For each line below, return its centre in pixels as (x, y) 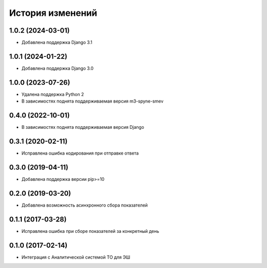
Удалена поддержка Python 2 (53, 94)
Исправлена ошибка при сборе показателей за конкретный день (90, 231)
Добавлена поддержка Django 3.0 (58, 68)
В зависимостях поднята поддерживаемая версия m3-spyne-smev (92, 101)
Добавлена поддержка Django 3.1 (57, 43)
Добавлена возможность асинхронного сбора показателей (85, 205)
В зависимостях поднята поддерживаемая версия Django (83, 127)
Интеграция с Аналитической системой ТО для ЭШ (76, 257)
